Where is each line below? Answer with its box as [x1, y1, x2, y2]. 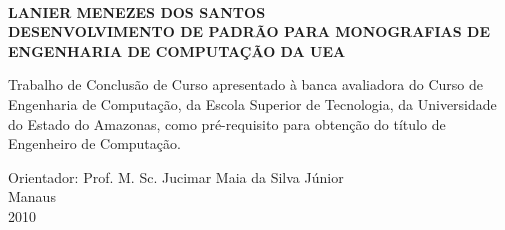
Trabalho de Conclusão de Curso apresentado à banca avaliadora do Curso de [8, 74, 483, 95]
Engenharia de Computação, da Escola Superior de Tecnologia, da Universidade [8, 93, 497, 114]
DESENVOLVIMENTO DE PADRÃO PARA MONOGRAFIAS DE [8, 21, 490, 42]
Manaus [8, 186, 56, 207]
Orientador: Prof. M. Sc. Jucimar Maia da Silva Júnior [8, 166, 344, 187]
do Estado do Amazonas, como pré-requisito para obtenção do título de [8, 113, 446, 134]
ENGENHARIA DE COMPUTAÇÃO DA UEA [8, 40, 346, 61]
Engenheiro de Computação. [8, 133, 181, 154]
